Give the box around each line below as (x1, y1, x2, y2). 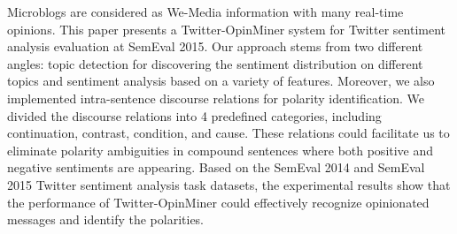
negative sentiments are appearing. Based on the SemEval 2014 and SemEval (7, 158, 425, 177)
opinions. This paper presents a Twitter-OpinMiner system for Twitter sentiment (7, 19, 446, 38)
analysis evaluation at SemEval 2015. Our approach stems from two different (7, 37, 423, 56)
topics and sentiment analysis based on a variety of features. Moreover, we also (7, 72, 435, 90)
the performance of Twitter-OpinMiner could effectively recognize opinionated (7, 192, 430, 211)
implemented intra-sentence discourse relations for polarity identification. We (7, 88, 425, 107)
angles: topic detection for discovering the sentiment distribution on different (7, 54, 423, 72)
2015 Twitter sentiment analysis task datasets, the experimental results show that (7, 175, 451, 193)
